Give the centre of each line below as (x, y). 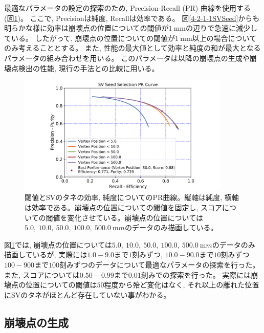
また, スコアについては (42, 274)
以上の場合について (224, 38)
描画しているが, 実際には (46, 254)
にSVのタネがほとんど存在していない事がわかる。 (87, 294)
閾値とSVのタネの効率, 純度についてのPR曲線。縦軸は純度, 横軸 (132, 197)
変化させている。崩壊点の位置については (135, 217)
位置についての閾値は (61, 285)
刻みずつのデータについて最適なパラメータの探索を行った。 (160, 264)
